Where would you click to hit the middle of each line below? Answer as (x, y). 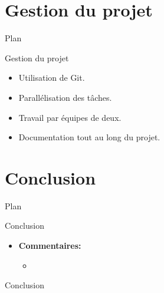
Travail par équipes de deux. (70, 117)
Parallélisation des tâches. (65, 97)
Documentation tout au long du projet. (89, 137)
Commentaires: (50, 245)
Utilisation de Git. (52, 78)
